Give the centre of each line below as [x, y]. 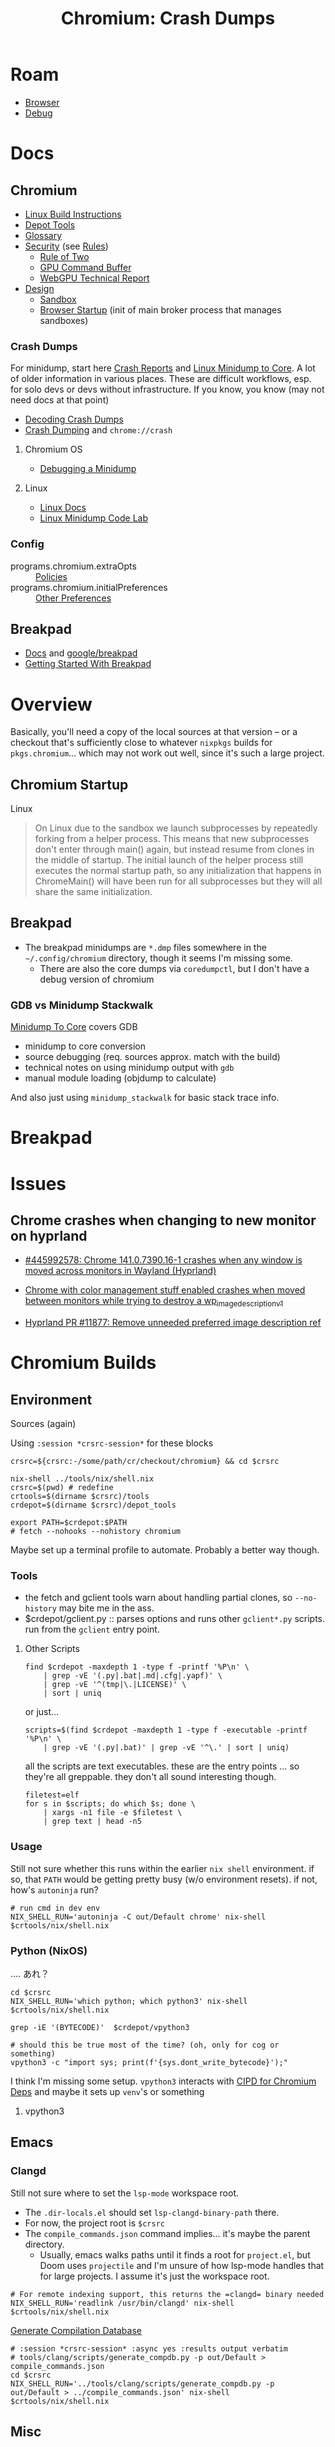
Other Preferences [73, 598]
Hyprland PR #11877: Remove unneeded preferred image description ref [173, 1323]
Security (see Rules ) [66, 246]
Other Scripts [52, 1649]
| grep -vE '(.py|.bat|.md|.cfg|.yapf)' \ [133, 1676]
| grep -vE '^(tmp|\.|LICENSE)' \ [115, 1685]
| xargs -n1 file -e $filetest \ [113, 1813]
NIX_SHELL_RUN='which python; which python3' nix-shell [129, 2002]
